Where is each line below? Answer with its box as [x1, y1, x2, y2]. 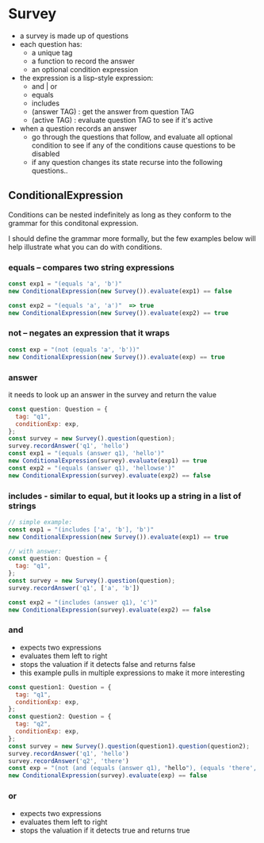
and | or [31, 81, 58, 91]
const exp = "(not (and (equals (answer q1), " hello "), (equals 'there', [8, 764, 258, 772]
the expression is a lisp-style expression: [19, 73, 154, 82]
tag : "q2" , [15, 720, 52, 728]
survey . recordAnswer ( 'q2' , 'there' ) [8, 757, 129, 765]
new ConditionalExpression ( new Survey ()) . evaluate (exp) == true [8, 353, 225, 361]
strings [8, 500, 37, 512]
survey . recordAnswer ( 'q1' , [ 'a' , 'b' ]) [8, 584, 140, 592]
